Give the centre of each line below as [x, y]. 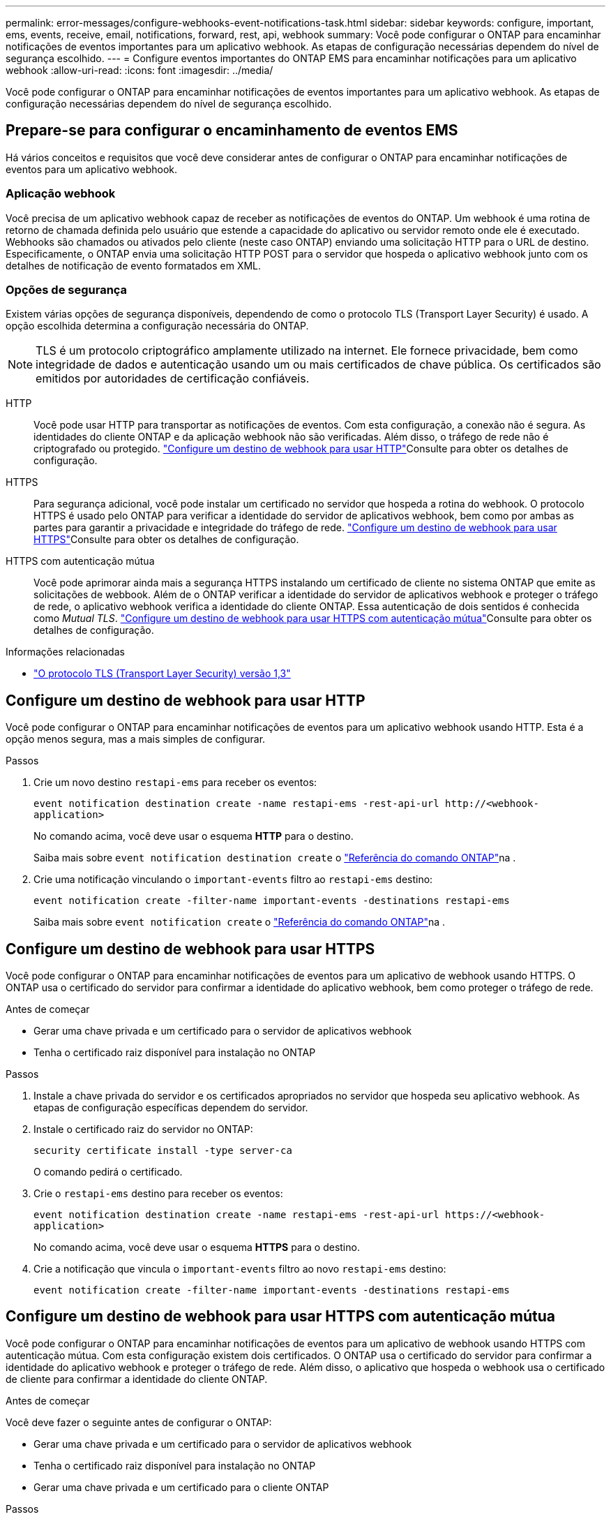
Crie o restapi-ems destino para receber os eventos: [158, 1194]
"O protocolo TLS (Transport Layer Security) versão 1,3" [162, 674]
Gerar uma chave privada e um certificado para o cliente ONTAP [181, 1487]
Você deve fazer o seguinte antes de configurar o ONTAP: [139, 1422]
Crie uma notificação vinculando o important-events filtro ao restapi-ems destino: [233, 880]
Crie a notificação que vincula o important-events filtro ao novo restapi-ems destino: [240, 1269]
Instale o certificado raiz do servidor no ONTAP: [143, 1129]
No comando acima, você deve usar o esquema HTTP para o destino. [194, 836]
